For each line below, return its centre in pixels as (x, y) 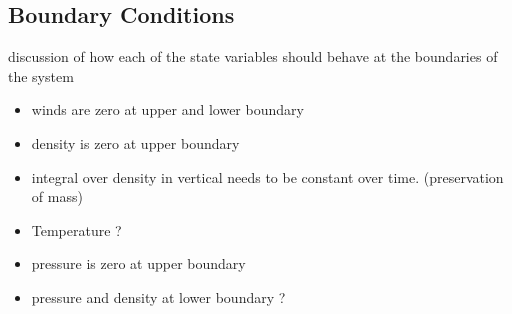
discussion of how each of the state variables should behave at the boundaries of (253, 56)
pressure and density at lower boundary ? (158, 296)
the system (41, 75)
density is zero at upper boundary (135, 142)
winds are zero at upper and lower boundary (167, 109)
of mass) (57, 196)
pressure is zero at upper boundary (138, 263)
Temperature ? (76, 229)
